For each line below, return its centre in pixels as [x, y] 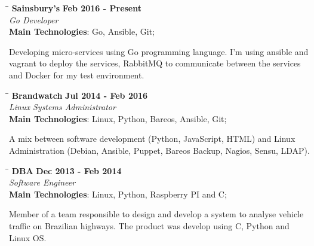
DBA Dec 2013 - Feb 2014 [67, 170]
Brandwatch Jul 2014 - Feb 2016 [80, 95]
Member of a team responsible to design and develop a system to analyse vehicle [156, 214]
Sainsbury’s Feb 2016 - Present [77, 8]
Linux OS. [28, 237]
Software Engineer [42, 182]
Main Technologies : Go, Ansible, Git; [82, 31]
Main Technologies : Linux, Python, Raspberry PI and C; [118, 194]
